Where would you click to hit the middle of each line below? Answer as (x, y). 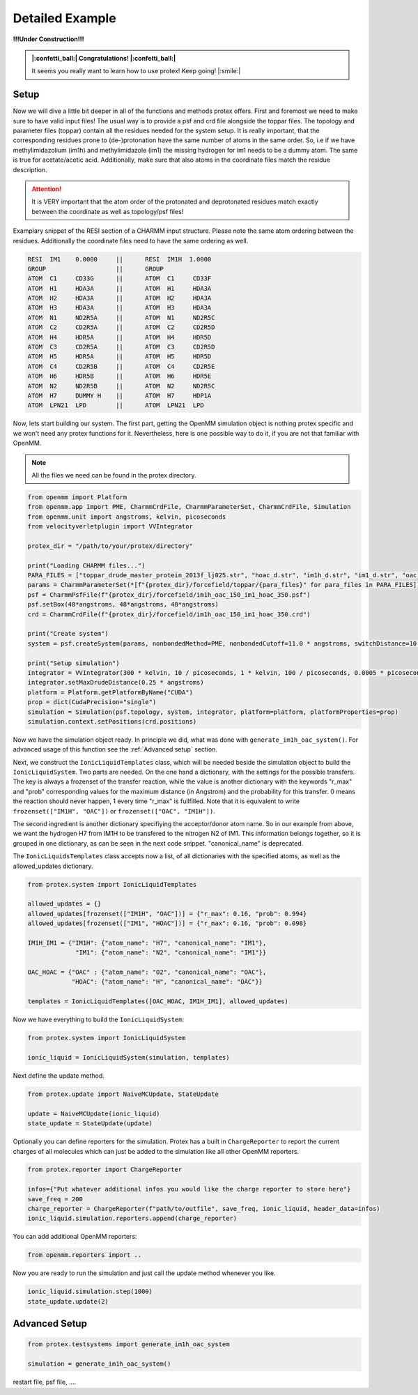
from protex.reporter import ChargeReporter (105, 1170)
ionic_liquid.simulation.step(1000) (90, 1292)
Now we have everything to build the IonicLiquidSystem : (99, 1020)
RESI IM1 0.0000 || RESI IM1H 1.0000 (119, 259)
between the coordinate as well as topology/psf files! (108, 211)
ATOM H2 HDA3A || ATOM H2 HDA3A (119, 298)
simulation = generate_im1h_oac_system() (99, 1364)
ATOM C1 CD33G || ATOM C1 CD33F (119, 279)
